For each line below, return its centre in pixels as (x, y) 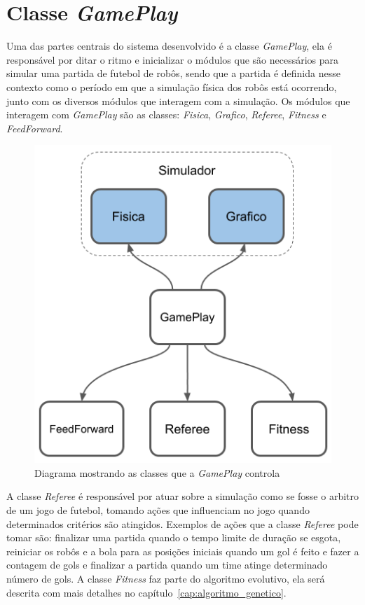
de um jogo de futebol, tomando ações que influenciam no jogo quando (158, 510)
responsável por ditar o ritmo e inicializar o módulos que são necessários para (173, 59)
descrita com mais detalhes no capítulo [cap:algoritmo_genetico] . (146, 592)
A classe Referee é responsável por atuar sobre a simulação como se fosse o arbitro (182, 496)
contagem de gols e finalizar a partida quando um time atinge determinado (167, 565)
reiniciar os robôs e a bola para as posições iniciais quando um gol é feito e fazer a (183, 551)
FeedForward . (35, 128)
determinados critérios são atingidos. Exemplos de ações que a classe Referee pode (182, 523)
